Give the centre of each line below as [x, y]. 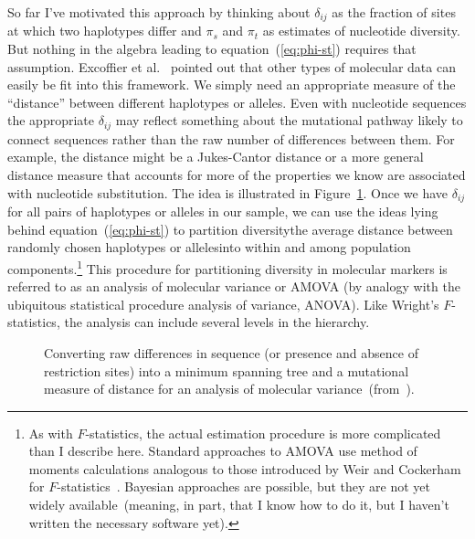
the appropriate [51, 120]
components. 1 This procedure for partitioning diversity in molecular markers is [227, 267]
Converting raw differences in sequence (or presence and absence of [231, 352]
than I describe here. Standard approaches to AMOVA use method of [223, 451]
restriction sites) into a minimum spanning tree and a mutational [227, 370]
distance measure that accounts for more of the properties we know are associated [237, 175]
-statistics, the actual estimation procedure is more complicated [263, 433]
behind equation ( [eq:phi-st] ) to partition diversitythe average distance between [230, 229]
